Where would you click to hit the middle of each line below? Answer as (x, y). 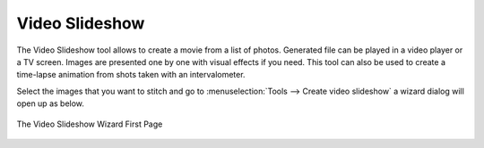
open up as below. (51, 103)
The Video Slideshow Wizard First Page (90, 124)
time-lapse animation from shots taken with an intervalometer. (131, 75)
